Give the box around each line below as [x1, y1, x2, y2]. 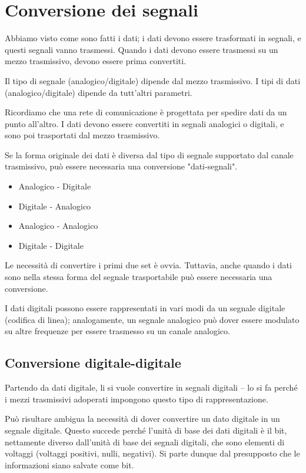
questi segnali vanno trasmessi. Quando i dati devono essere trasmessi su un [5, 43, 278, 55]
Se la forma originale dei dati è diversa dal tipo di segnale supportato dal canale [5, 148, 294, 161]
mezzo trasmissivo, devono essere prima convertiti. [5, 55, 187, 67]
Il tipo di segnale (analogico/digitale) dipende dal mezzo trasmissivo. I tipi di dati [5, 74, 301, 86]
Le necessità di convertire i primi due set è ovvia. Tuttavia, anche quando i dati [5, 259, 292, 271]
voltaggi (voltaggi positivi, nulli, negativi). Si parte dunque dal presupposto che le [5, 447, 300, 459]
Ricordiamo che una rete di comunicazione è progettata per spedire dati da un [5, 106, 287, 118]
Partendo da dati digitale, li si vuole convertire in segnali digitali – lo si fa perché [5, 381, 298, 394]
